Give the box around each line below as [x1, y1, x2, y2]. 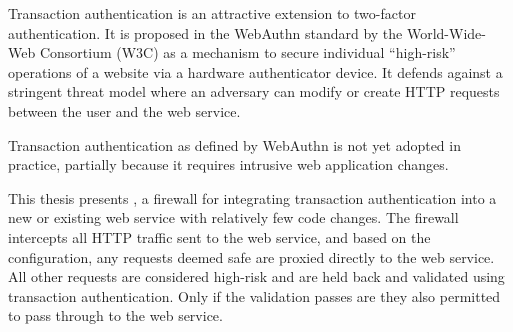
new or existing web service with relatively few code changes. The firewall [8, 207, 459, 228]
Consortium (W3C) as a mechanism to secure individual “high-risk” [39, 42, 456, 63]
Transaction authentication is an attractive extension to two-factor [8, 3, 416, 23]
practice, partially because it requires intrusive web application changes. [8, 154, 449, 175]
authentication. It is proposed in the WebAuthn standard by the [8, 22, 403, 43]
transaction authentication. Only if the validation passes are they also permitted [8, 285, 501, 306]
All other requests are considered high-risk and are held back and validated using [8, 266, 505, 287]
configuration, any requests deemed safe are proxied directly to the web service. [8, 246, 495, 267]
